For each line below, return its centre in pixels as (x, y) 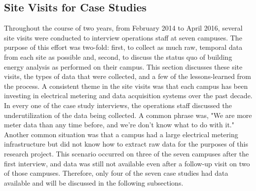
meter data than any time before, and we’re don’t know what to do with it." (119, 125)
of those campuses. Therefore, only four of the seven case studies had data (116, 173)
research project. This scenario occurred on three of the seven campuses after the (127, 153)
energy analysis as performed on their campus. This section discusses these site (123, 66)
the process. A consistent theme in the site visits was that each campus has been (126, 86)
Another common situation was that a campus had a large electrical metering (121, 134)
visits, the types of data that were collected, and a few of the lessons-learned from (128, 76)
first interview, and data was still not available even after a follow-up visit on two (127, 163)
